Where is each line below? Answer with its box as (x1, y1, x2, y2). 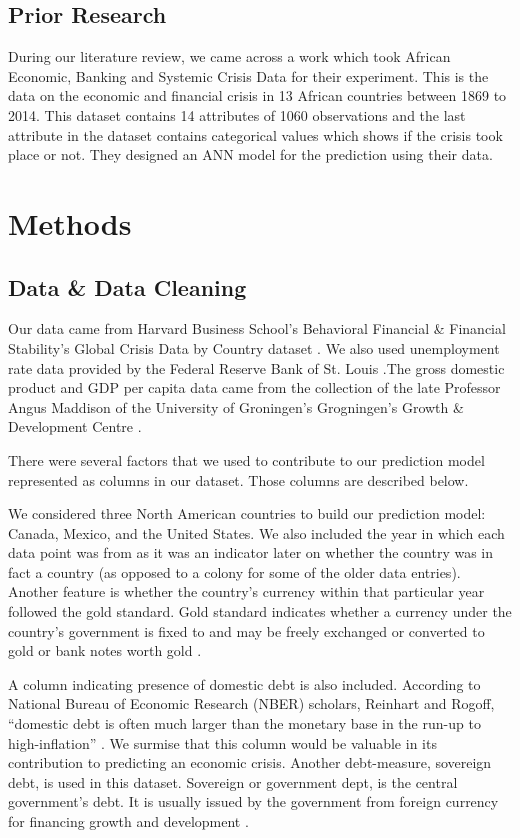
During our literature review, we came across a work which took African (8, 46, 451, 67)
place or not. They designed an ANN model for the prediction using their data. (8, 144, 493, 165)
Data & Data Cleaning (8, 271, 247, 302)
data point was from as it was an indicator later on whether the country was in (8, 542, 494, 563)
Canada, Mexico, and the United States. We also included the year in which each (8, 522, 505, 543)
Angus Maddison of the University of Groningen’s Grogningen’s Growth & (8, 396, 464, 417)
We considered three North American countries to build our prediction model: (8, 503, 486, 524)
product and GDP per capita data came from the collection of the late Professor (8, 377, 501, 398)
